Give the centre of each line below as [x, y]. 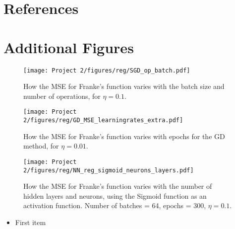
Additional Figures [69, 47]
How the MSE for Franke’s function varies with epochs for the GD [124, 136]
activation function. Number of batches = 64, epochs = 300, [115, 205]
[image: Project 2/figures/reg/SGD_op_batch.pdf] [107, 70]
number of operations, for [62, 96]
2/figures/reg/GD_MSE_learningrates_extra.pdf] [103, 120]
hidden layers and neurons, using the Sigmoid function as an [115, 195]
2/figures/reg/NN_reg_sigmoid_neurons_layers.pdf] [109, 170]
